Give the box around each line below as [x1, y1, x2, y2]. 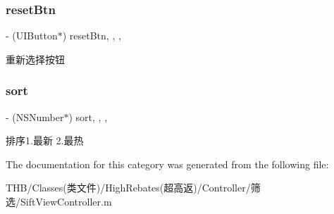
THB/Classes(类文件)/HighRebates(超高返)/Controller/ [6, 180, 251, 195]
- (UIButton [6, 28, 58, 43]
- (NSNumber [6, 109, 64, 124]
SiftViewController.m [20, 194, 112, 208]
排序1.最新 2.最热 [6, 133, 84, 148]
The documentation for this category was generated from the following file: [6, 156, 329, 171]
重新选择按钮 [6, 51, 65, 66]
